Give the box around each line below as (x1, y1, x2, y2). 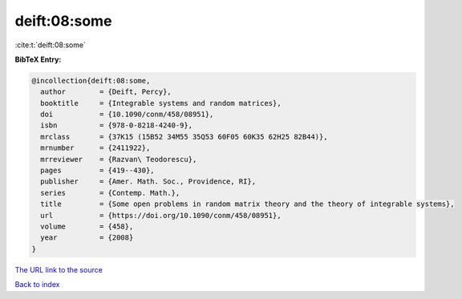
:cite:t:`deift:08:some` (14, 40, 86, 50)
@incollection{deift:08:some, (31, 76, 151, 85)
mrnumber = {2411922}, (40, 143, 151, 152)
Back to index (14, 280, 60, 289)
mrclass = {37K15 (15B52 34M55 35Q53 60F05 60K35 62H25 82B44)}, (40, 132, 328, 141)
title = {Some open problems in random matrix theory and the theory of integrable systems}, (40, 200, 455, 208)
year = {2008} (40, 233, 134, 242)
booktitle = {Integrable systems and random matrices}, (40, 99, 282, 107)
